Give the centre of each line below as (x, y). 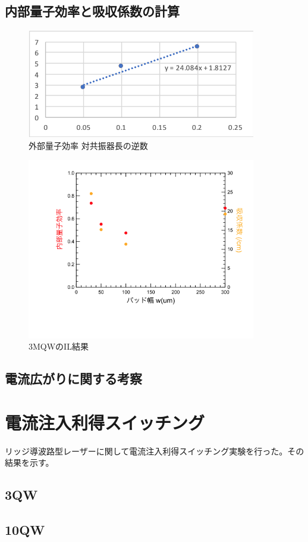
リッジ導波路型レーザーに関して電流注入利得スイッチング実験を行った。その (155, 451)
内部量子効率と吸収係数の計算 (92, 11)
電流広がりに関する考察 (73, 379)
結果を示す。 (29, 462)
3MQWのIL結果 (59, 346)
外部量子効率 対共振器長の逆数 (88, 145)
